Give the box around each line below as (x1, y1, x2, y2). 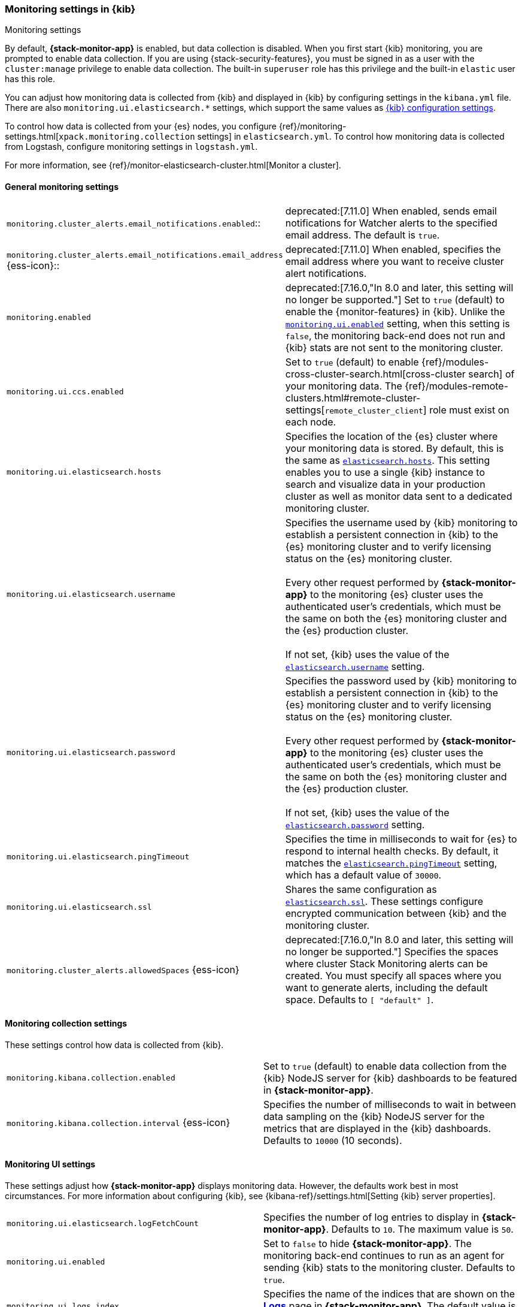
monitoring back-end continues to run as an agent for (263, 1249, 505, 1262)
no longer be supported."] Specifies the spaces (285, 945, 499, 958)
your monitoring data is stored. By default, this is (285, 442, 504, 454)
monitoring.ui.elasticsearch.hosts (7, 467, 162, 477)
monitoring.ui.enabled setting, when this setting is (285, 317, 510, 330)
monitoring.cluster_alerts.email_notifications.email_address (7, 250, 283, 260)
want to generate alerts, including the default (285, 981, 488, 994)
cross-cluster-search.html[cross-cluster (285, 367, 466, 380)
